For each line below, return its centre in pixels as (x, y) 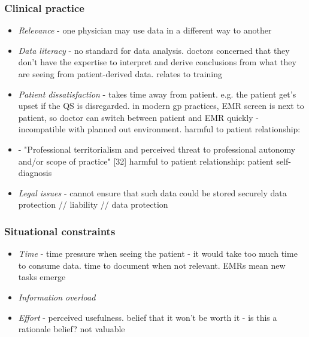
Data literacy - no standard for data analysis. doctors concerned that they (154, 50)
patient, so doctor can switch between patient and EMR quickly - (138, 117)
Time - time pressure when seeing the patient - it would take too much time (158, 253)
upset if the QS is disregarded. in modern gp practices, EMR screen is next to (161, 106)
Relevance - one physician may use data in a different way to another (145, 30)
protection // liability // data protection (93, 204)
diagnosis (35, 173)
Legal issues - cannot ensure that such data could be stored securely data (152, 192)
